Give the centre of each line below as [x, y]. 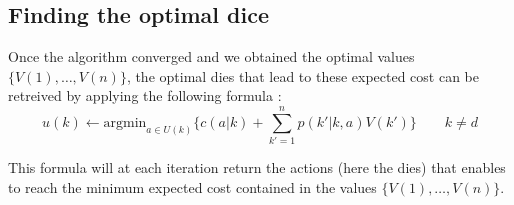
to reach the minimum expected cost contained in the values [192, 186]
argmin [125, 122]
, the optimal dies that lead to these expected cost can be [303, 75]
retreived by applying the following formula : [145, 95]
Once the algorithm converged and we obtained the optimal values [211, 56]
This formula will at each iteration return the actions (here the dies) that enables [257, 167]
